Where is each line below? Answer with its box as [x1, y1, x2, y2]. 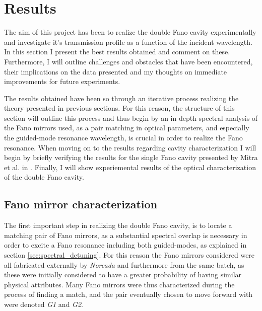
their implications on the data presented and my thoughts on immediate [4, 66, 227, 76]
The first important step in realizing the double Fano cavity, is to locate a [4, 220, 232, 230]
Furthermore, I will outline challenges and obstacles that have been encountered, [4, 56, 253, 66]
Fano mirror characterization [4, 196, 158, 212]
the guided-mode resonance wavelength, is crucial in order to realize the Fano [4, 132, 243, 143]
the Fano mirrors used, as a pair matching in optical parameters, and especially [4, 122, 249, 133]
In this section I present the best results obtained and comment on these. [4, 46, 230, 57]
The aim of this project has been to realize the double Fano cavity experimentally [4, 27, 256, 37]
